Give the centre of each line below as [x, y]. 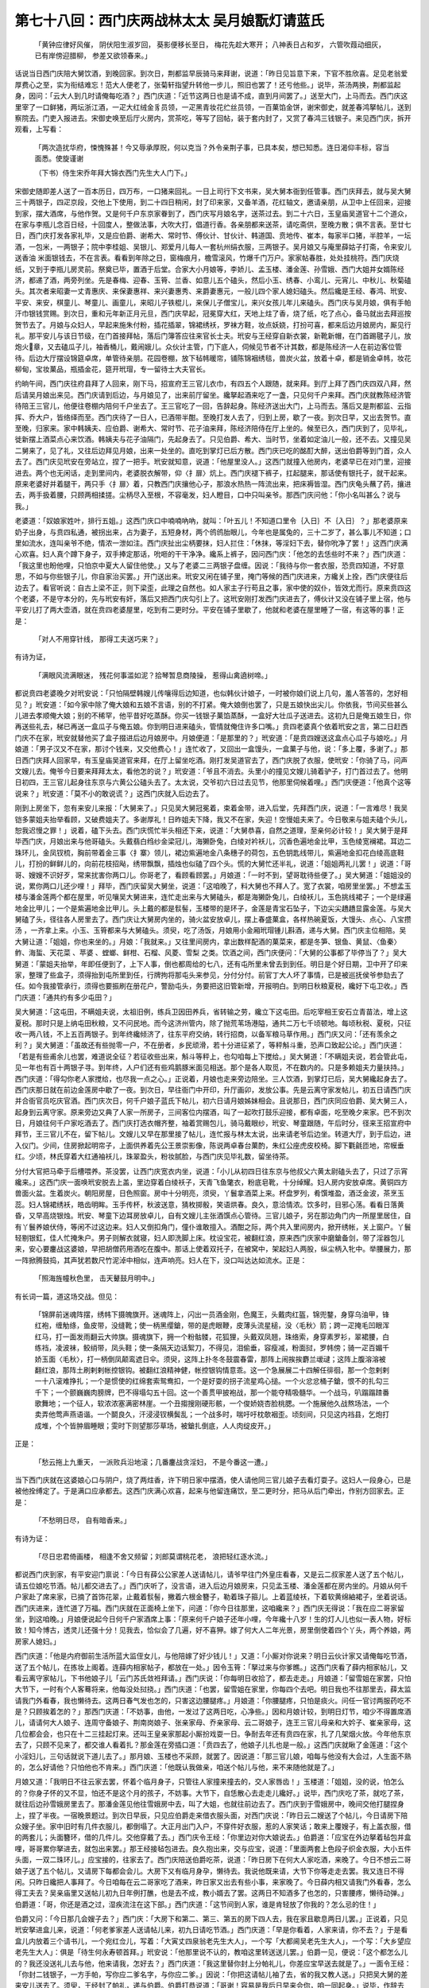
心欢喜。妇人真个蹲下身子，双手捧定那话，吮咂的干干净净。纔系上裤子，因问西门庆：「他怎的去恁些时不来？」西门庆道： [211, 554]
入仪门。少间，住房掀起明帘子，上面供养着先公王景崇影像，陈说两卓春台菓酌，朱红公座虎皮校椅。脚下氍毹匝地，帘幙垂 [209, 1145]
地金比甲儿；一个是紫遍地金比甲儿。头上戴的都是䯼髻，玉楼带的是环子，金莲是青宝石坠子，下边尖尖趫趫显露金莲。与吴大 [213, 908]
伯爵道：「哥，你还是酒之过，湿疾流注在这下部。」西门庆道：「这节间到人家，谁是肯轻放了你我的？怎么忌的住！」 [197, 1904]
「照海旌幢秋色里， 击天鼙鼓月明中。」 [97, 1278]
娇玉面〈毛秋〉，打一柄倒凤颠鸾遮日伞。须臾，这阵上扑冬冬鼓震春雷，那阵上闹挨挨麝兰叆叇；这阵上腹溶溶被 [210, 1359]
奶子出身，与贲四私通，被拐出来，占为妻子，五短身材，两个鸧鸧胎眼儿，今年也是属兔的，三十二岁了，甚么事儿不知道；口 [213, 532]
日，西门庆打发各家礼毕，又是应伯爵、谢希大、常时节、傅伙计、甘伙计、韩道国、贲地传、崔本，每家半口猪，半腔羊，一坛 [213, 235]
